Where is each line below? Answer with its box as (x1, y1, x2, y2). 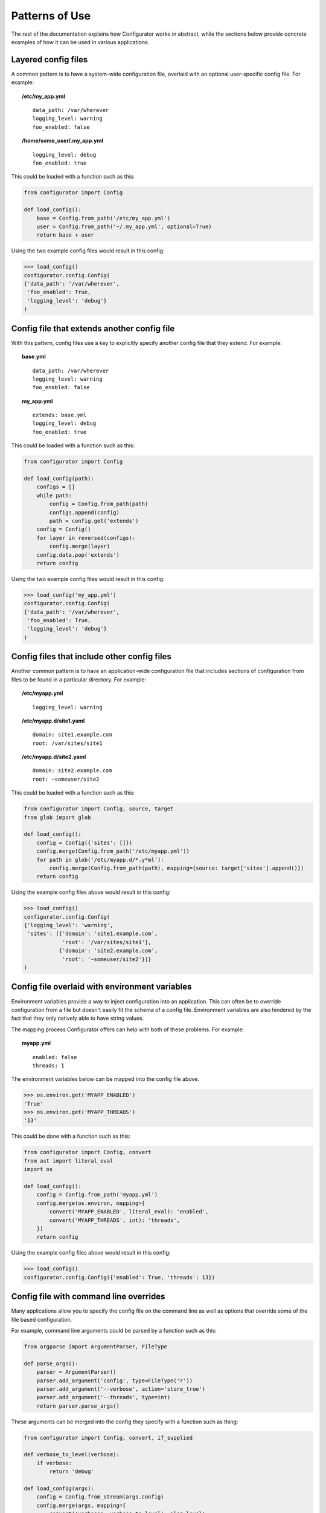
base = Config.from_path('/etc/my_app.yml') (36, 215, 171, 222)
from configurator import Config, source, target (24, 806, 174, 812)
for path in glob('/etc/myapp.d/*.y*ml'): (36, 856, 164, 863)
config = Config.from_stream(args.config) (36, 1494, 164, 1500)
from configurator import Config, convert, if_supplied (24, 1434, 193, 1441)
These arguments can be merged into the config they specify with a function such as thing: (11, 1418, 238, 1425)
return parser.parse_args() (36, 1402, 120, 1410)
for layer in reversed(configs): (36, 534, 136, 541)
